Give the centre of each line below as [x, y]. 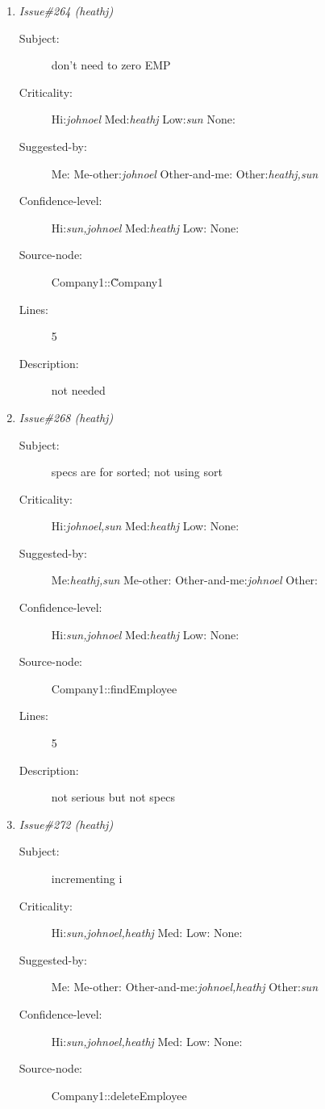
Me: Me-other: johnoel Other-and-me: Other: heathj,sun [185, 173]
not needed [78, 390]
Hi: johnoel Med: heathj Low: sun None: [143, 119]
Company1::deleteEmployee [119, 1095]
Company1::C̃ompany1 [107, 281]
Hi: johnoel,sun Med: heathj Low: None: [145, 526]
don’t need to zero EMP [111, 65]
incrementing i [87, 878]
